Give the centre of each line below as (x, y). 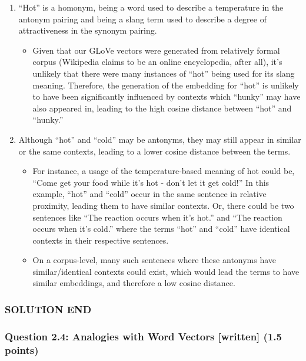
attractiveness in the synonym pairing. (88, 30)
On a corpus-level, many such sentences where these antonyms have (154, 260)
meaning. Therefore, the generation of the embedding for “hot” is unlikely (166, 85)
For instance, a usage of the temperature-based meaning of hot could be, (164, 171)
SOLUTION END (48, 309)
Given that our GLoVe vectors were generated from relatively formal (156, 50)
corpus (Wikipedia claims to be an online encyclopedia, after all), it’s (157, 62)
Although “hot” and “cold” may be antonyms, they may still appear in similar (160, 139)
